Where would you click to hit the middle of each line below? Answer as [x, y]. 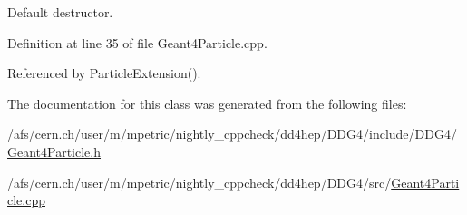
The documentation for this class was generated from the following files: [207, 103]
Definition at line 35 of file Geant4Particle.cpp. [137, 42]
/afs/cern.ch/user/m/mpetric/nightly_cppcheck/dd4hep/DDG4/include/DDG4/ [232, 134]
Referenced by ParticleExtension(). [104, 73]
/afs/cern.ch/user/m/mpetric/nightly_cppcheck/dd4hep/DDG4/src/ [199, 182]
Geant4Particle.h [54, 151]
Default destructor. [60, 12]
